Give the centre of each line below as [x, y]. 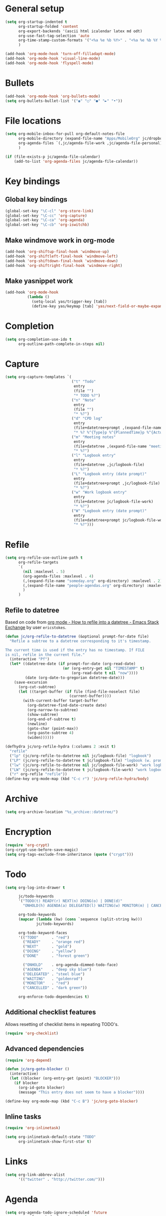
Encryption [28, 832]
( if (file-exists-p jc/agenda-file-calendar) [53, 157]
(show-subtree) [42, 714]
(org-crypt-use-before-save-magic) [42, 850]
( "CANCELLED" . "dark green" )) [55, 988]
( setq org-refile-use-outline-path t [44, 558]
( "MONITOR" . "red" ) [46, 983]
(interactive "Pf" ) [30, 659]
